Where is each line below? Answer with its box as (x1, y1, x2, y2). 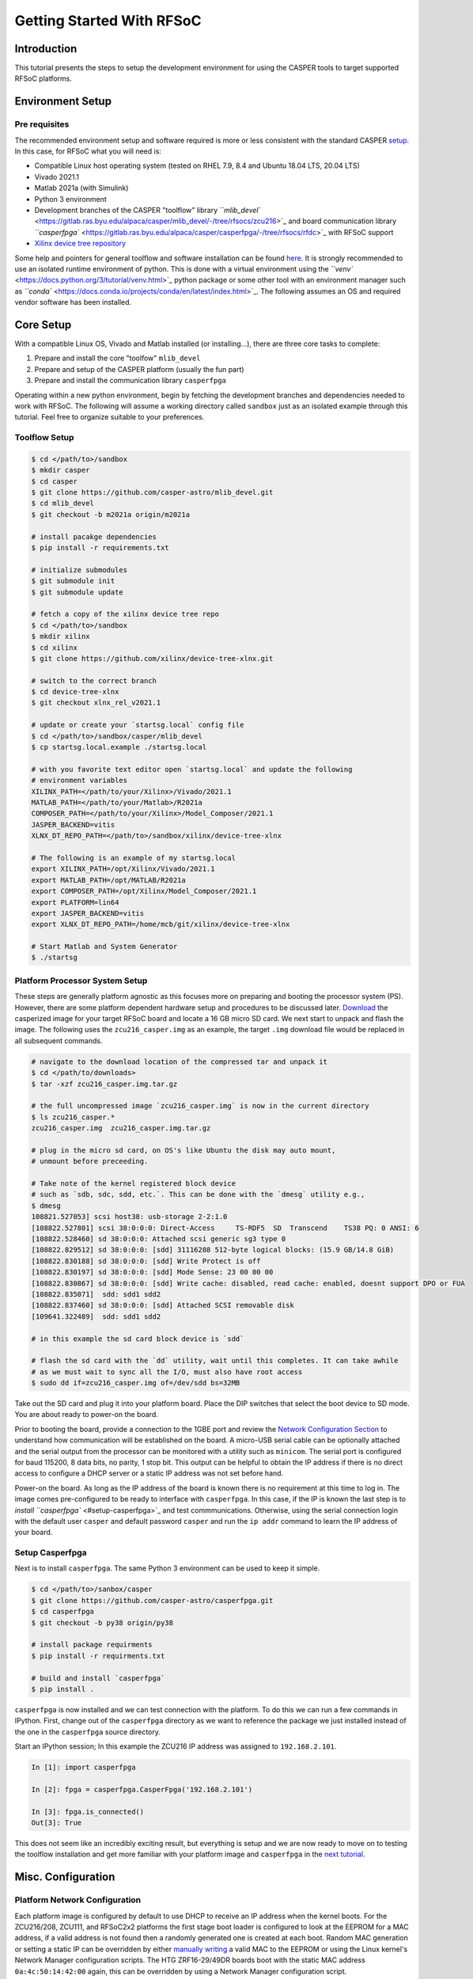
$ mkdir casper (31, 465, 90, 475)
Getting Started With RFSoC (14, 12, 202, 29)
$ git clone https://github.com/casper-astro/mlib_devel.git (31, 488, 274, 497)
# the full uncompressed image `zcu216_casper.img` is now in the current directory (31, 1101, 369, 1111)
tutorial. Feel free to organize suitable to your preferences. (14, 412, 205, 422)
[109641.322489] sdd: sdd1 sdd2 (31, 1312, 161, 1321)
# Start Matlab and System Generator (31, 942, 178, 952)
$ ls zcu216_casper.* (31, 1112, 115, 1122)
